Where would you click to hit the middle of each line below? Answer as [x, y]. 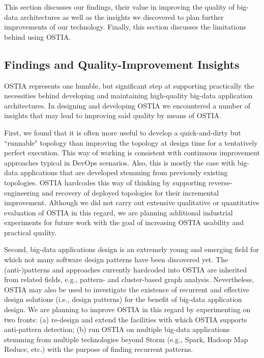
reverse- [220, 182]
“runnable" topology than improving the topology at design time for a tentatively [131, 142]
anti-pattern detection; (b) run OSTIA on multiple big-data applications [117, 329]
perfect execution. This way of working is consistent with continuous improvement [132, 153]
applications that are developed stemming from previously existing [124, 172]
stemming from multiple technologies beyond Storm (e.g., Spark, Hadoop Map [126, 339]
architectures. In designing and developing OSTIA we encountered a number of [127, 105]
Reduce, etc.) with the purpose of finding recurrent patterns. [99, 349]
